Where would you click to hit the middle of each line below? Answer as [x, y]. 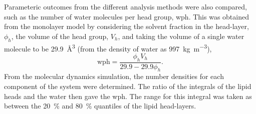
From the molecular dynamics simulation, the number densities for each [114, 76]
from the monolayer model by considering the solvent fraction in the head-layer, [126, 26]
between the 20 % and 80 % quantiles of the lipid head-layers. [100, 106]
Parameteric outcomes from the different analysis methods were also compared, [125, 6]
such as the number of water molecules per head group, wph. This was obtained [126, 16]
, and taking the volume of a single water [181, 36]
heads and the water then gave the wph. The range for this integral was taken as [128, 96]
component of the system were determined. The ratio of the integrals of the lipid [128, 86]
